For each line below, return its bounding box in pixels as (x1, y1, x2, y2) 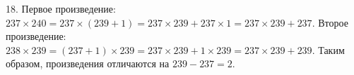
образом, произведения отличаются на (6, 56, 170, 71)
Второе (318, 15, 348, 29)
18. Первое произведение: (6, 1, 116, 15)
